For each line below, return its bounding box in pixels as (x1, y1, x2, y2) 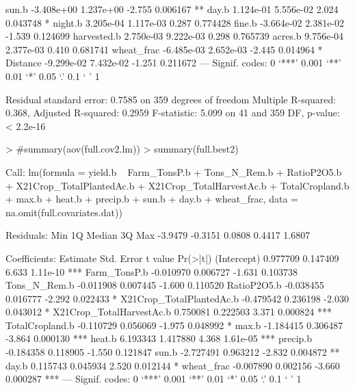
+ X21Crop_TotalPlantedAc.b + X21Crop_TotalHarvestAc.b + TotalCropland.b (5, 178, 350, 192)
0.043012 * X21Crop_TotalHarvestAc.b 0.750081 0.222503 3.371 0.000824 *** (5, 304, 332, 319)
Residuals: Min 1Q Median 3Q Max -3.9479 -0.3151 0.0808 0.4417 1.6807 (5, 228, 311, 242)
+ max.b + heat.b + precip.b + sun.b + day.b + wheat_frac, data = (5, 192, 298, 206)
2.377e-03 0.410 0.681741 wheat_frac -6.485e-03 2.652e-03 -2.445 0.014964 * (5, 42, 323, 56)
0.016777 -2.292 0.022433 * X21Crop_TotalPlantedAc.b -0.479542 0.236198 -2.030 (5, 291, 349, 305)
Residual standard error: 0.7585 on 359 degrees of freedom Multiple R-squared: (5, 92, 337, 106)
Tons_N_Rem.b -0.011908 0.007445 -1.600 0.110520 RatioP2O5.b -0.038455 (5, 278, 324, 292)
